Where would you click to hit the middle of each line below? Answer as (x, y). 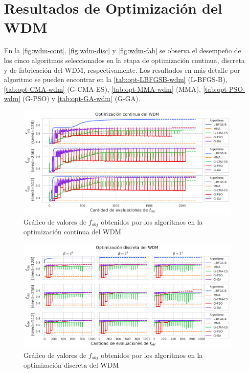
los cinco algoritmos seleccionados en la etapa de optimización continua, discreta (124, 60)
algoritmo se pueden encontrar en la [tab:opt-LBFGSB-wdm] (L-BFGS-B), (116, 79)
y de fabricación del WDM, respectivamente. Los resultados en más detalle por (122, 70)
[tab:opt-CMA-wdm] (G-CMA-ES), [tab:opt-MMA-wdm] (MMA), (102, 89)
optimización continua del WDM (72, 232)
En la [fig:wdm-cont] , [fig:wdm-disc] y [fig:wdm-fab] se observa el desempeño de (123, 51)
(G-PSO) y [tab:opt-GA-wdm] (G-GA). (81, 98)
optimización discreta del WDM (71, 365)
